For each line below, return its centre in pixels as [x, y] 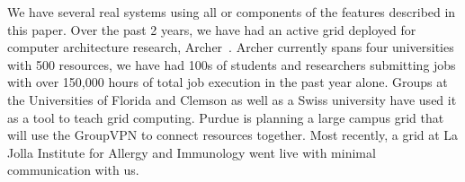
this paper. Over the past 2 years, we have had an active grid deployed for [212, 29]
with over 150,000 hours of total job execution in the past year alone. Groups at [228, 82]
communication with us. [73, 170]
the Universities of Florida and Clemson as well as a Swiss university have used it [232, 99]
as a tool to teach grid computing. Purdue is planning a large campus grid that [226, 117]
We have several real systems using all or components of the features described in [232, 12]
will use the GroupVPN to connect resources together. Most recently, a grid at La [233, 135]
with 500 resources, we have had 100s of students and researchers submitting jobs [232, 64]
